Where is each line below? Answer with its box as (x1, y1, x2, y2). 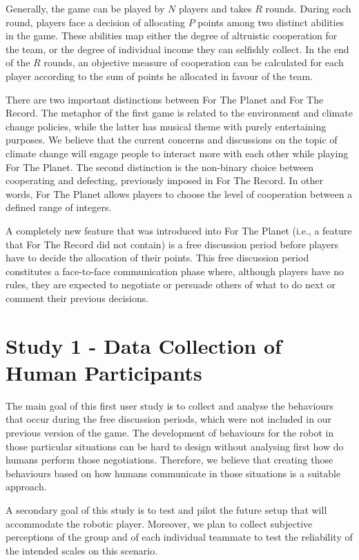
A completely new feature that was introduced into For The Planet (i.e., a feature (6, 223, 352, 237)
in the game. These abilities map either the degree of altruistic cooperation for (6, 28, 338, 43)
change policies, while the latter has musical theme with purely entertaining (6, 119, 327, 133)
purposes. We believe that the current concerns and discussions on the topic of (6, 132, 338, 147)
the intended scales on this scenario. (6, 543, 158, 557)
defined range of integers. (6, 200, 112, 214)
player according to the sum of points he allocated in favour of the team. (6, 68, 313, 83)
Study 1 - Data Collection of (6, 331, 282, 359)
